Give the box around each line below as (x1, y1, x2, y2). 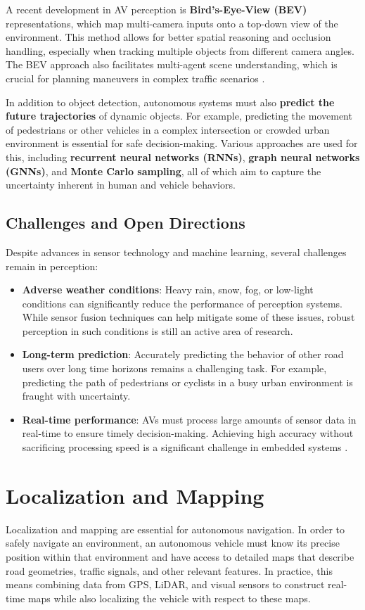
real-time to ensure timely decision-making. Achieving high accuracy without (22, 426, 354, 440)
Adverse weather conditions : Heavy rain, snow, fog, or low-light (22, 282, 314, 297)
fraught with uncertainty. (22, 388, 131, 403)
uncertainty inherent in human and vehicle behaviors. (6, 177, 236, 192)
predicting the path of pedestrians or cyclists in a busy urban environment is (22, 374, 353, 389)
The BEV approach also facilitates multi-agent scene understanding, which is (6, 57, 338, 72)
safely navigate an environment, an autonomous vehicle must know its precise (6, 535, 340, 550)
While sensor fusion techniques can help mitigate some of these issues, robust (22, 310, 355, 324)
